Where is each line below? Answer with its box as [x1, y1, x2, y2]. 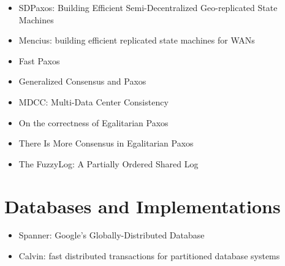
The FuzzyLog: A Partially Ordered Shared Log [18, 157, 199, 170]
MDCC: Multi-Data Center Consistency [18, 95, 169, 108]
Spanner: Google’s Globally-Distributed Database [18, 229, 205, 241]
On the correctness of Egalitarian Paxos [18, 116, 169, 129]
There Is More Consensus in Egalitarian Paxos [18, 137, 194, 150]
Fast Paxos [18, 54, 60, 67]
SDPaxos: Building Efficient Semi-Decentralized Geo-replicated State [18, 1, 278, 13]
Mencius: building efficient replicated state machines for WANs [18, 34, 255, 47]
